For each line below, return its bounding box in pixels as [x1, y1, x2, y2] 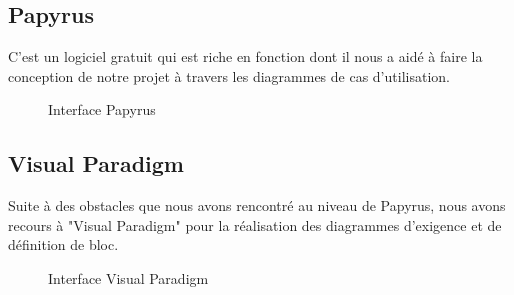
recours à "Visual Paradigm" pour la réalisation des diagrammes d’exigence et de [8, 214, 502, 235]
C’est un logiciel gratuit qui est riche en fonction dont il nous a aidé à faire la [8, 46, 483, 67]
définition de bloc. [8, 234, 119, 255]
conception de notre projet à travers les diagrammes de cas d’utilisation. [8, 65, 450, 86]
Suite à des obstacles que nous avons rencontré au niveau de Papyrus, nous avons [8, 195, 506, 216]
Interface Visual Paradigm [48, 267, 209, 288]
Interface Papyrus [48, 99, 156, 120]
